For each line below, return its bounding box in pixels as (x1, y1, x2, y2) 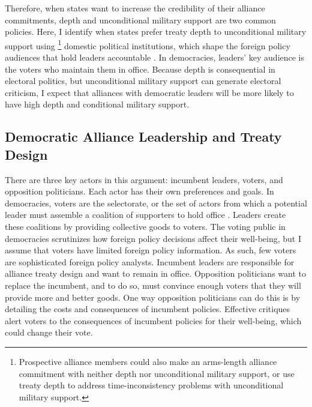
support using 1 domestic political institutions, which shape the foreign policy (5, 37, 290, 52)
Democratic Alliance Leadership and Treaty (5, 127, 282, 146)
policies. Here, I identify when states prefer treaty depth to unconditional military (5, 25, 307, 38)
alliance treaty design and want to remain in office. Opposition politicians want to (5, 267, 306, 280)
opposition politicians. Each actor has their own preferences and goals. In (5, 185, 274, 197)
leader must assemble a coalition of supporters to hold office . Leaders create (5, 208, 286, 221)
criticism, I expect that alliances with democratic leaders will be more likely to (5, 86, 294, 98)
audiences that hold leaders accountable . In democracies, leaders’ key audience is (5, 51, 305, 64)
